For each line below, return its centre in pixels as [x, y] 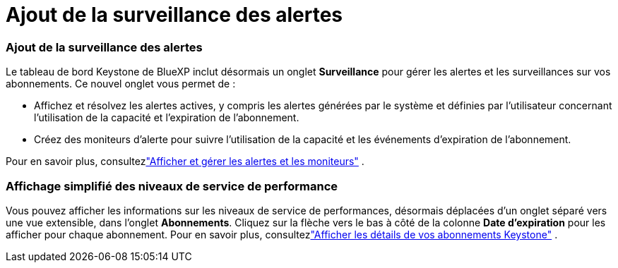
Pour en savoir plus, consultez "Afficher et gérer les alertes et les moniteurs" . [185, 162]
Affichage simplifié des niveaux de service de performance [172, 186]
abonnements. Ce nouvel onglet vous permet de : [121, 84]
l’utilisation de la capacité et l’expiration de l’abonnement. [167, 118]
